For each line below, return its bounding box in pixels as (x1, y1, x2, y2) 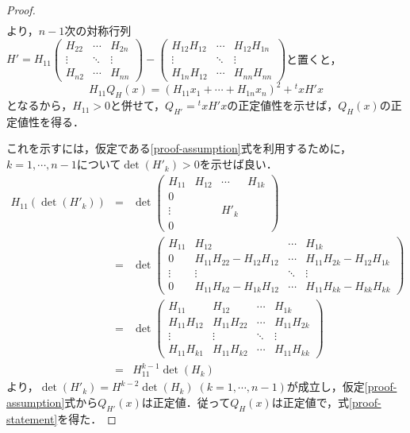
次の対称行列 (64, 22, 132, 39)
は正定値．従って (141, 394, 231, 411)
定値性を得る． (6, 113, 84, 130)
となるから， (6, 97, 73, 114)
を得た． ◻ (57, 410, 117, 427)
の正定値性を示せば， (227, 97, 339, 114)
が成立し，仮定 (286, 378, 365, 395)
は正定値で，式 (271, 394, 350, 411)
